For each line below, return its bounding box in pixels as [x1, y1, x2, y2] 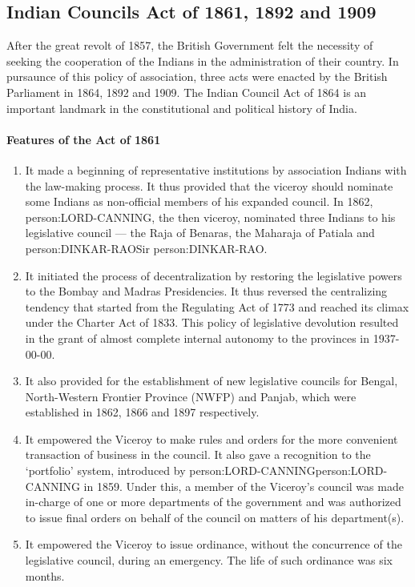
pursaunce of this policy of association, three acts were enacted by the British [6, 68, 388, 85]
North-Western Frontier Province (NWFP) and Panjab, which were [25, 388, 357, 404]
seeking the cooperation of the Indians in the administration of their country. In [6, 52, 399, 69]
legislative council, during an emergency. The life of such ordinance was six [25, 552, 393, 569]
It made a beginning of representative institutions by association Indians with [25, 161, 407, 178]
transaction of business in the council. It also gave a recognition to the [25, 446, 371, 463]
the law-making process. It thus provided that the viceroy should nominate [25, 177, 393, 194]
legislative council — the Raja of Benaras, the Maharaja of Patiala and [25, 224, 375, 241]
